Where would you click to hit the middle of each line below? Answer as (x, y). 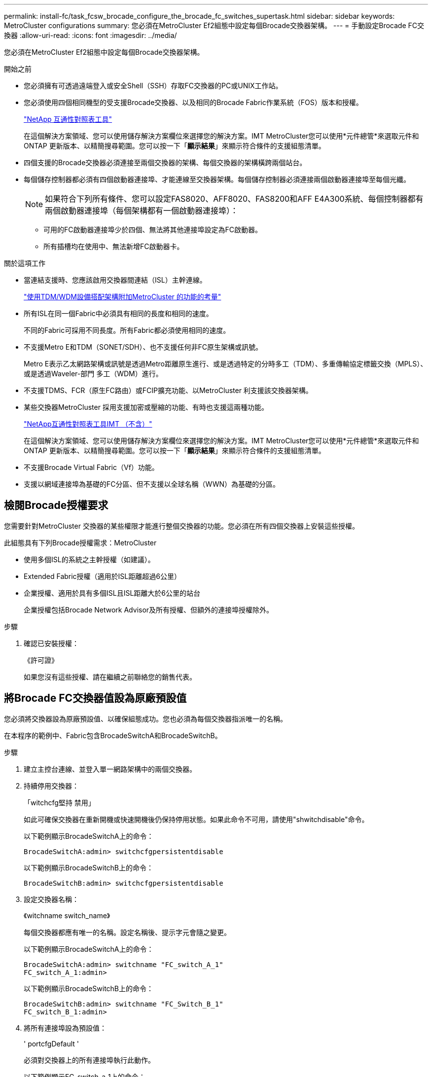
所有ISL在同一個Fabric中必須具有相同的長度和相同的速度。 (118, 313)
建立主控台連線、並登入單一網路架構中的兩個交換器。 (110, 769)
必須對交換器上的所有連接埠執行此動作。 (89, 1060)
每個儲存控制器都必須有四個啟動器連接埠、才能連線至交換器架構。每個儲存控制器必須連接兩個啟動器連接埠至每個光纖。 (217, 179)
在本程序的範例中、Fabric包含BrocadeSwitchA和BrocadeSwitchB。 (113, 735)
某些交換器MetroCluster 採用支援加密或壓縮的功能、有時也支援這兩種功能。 (146, 407)
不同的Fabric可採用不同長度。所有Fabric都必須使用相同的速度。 (127, 330)
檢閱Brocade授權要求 (56, 505)
